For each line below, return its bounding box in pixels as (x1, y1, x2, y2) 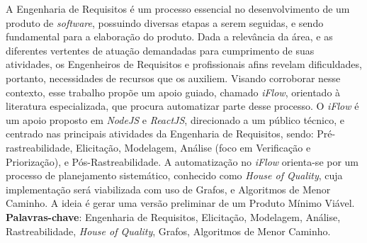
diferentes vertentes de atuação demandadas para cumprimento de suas (6, 43, 315, 57)
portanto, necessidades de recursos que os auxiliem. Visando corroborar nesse (6, 70, 341, 85)
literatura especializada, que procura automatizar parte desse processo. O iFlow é (6, 98, 359, 113)
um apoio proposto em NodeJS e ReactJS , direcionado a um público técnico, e (6, 112, 344, 127)
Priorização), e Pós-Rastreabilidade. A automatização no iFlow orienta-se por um (6, 154, 359, 169)
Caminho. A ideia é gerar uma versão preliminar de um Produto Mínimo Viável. (6, 196, 355, 210)
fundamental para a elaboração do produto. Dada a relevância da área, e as (6, 29, 333, 44)
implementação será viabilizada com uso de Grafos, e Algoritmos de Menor (6, 181, 331, 196)
